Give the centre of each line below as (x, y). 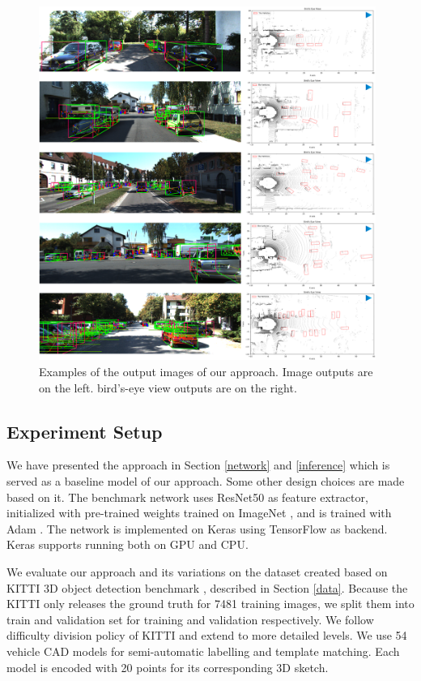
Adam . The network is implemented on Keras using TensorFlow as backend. (197, 528)
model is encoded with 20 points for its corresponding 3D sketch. (168, 667)
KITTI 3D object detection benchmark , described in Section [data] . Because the (207, 587)
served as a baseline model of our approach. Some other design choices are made (206, 480)
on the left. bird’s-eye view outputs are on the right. (168, 387)
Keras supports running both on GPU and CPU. (128, 544)
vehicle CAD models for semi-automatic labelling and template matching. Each (203, 651)
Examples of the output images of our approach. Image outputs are (206, 371)
